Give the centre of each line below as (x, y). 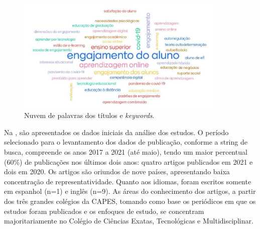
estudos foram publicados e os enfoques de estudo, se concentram (104, 211)
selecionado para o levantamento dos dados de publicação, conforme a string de (126, 142)
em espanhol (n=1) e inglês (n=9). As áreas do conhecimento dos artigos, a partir (130, 191)
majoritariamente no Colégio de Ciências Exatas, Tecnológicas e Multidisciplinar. (129, 221)
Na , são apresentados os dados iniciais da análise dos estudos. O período (116, 132)
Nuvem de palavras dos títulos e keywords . (89, 115)
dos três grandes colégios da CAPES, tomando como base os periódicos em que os (130, 201)
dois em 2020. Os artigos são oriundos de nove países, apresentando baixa (117, 171)
